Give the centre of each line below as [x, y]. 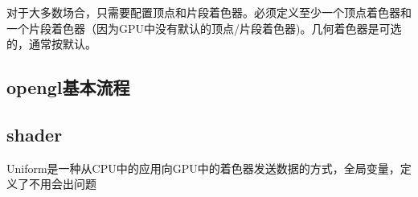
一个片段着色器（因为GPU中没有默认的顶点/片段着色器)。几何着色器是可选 [204, 28]
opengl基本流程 [68, 87]
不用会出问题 [62, 184]
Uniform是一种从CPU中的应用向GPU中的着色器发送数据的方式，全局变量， [203, 168]
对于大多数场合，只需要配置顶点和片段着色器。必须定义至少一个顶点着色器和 [209, 12]
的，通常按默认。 [51, 44]
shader [35, 134]
